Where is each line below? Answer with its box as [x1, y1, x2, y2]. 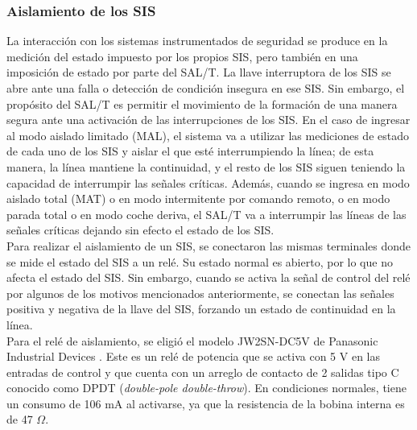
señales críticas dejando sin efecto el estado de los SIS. [6, 221, 275, 238]
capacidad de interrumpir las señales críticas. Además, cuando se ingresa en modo [6, 174, 410, 191]
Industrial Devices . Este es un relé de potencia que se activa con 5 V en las [6, 348, 381, 365]
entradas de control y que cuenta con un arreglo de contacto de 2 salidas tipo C [6, 363, 399, 380]
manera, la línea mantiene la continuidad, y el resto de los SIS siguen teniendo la [6, 158, 406, 175]
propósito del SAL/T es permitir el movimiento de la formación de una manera [6, 95, 398, 112]
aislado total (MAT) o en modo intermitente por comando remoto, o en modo [6, 190, 390, 207]
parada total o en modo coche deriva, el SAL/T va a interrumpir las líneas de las [6, 205, 407, 222]
